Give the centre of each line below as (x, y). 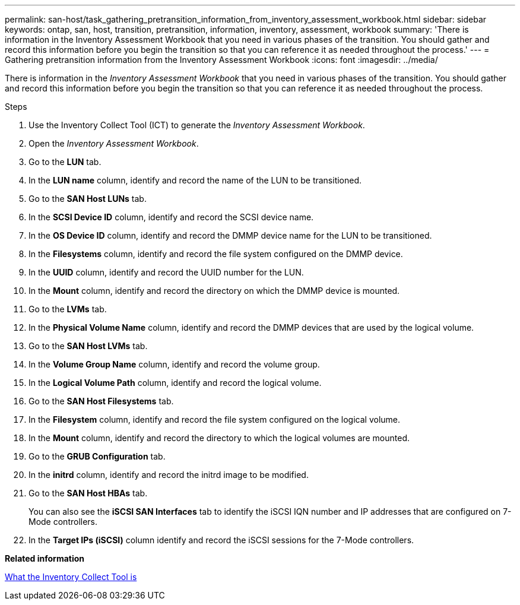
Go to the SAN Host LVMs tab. (88, 346)
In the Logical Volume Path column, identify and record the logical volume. (175, 383)
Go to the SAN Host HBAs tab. (88, 493)
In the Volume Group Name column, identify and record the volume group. (174, 364)
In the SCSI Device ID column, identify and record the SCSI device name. (171, 217)
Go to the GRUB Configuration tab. (97, 456)
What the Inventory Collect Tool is (71, 577)
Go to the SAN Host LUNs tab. (88, 199)
